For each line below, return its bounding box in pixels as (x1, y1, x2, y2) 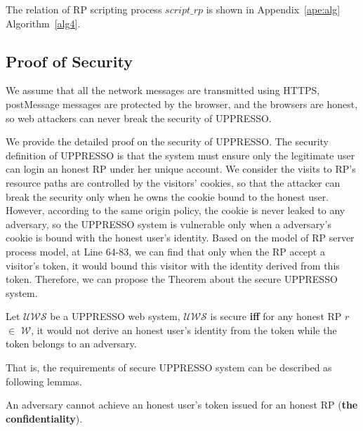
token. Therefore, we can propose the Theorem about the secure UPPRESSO (6, 272, 338, 286)
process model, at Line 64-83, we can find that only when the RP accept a (6, 244, 325, 258)
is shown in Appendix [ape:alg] (206, 2, 341, 16)
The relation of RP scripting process (6, 2, 162, 16)
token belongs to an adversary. (6, 336, 137, 351)
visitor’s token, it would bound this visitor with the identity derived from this (6, 258, 340, 272)
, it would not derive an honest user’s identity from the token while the (31, 322, 337, 337)
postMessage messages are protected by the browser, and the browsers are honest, (6, 96, 358, 111)
